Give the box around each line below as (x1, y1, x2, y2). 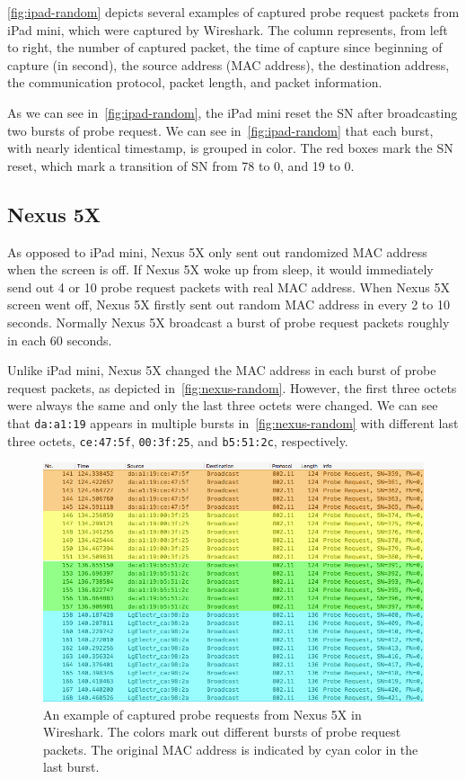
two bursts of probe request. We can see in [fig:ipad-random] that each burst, (7, 121, 434, 139)
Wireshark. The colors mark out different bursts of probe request (43, 722, 401, 741)
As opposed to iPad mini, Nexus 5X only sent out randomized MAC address (7, 242, 427, 261)
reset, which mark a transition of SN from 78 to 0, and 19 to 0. (7, 156, 355, 175)
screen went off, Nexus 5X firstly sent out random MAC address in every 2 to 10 (7, 295, 450, 314)
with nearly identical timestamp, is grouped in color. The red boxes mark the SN (7, 139, 453, 157)
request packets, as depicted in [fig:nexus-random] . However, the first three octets (7, 378, 457, 397)
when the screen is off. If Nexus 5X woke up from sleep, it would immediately (7, 260, 434, 279)
